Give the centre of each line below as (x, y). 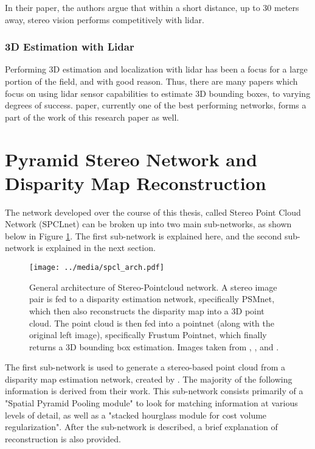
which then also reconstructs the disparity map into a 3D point (147, 310)
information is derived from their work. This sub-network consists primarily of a (154, 391)
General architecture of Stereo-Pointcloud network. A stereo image (153, 287)
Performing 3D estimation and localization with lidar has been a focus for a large (156, 69)
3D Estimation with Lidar (70, 47)
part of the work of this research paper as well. (92, 117)
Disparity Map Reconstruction (136, 182)
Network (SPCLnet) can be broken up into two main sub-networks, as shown (148, 224)
